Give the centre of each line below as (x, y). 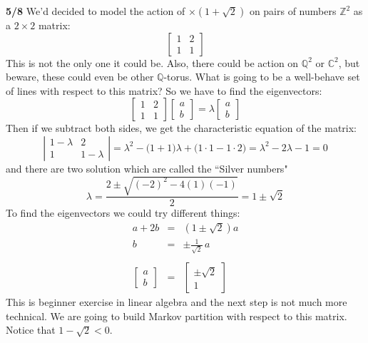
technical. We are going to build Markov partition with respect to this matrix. (177, 316)
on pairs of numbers (293, 11)
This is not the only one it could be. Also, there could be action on (152, 62)
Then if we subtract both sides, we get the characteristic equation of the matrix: (181, 128)
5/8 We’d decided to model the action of (96, 11)
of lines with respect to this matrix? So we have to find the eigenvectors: (164, 90)
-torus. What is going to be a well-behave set (262, 77)
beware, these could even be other (80, 77)
